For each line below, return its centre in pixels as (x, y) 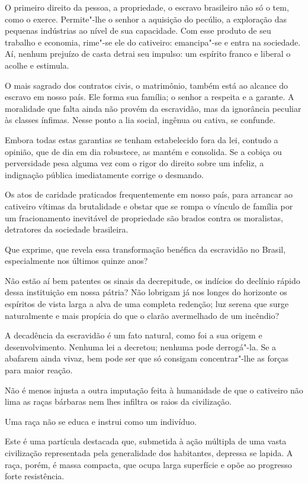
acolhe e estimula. (37, 65)
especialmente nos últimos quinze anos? (76, 261)
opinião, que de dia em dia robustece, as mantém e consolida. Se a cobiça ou (143, 151)
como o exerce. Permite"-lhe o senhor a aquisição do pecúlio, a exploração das (146, 19)
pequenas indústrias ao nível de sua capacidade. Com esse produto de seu (138, 30)
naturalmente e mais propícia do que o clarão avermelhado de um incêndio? (142, 315)
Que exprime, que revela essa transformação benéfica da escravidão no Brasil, (145, 249)
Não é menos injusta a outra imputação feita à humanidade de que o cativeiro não (154, 390)
